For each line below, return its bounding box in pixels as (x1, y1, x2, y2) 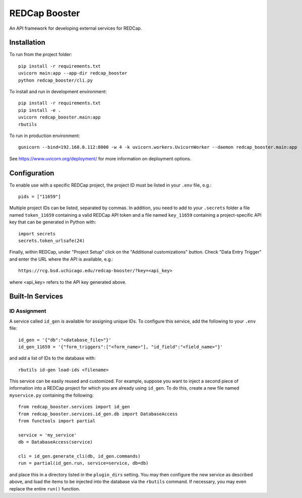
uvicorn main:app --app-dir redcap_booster (18, 71, 128, 76)
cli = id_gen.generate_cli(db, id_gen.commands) (18, 453, 141, 459)
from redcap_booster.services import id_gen (18, 404, 131, 410)
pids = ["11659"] (18, 194, 61, 200)
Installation (9, 38, 45, 47)
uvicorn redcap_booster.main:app (18, 114, 101, 120)
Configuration (9, 169, 54, 177)
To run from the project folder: (9, 51, 73, 57)
